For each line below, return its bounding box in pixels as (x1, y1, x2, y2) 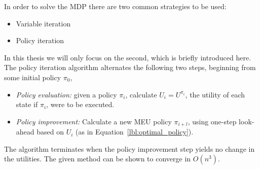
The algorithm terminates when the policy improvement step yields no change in (4, 143, 255, 154)
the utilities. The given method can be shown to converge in (4, 153, 191, 164)
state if (16, 99, 38, 110)
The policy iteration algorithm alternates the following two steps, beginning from (4, 62, 256, 73)
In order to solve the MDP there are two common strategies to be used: (4, 1, 227, 11)
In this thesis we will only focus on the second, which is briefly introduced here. (4, 52, 251, 62)
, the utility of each (185, 89, 245, 99)
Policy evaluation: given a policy (16, 89, 117, 99)
